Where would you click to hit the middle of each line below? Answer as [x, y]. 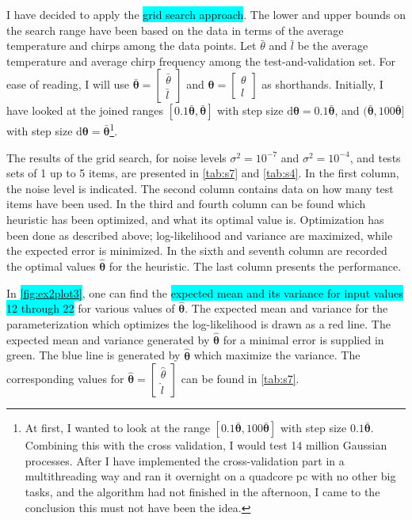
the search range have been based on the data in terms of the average [175, 30]
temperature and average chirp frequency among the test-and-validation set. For [201, 61]
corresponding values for [65, 379]
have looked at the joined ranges [85, 110]
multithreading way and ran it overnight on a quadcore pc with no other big [210, 476]
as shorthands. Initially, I [322, 84]
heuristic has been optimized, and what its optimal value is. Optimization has [195, 219]
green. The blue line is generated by [93, 355]
